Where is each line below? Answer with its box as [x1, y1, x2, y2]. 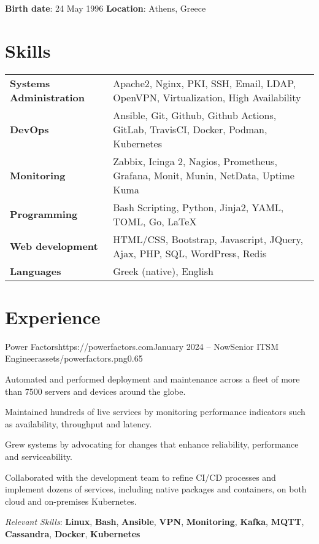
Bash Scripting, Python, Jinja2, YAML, [113, 200, 284, 214]
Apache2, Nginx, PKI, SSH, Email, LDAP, [113, 76, 296, 90]
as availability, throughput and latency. [5, 417, 152, 430]
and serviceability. [5, 450, 72, 462]
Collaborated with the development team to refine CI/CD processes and [5, 470, 276, 483]
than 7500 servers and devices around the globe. [5, 384, 186, 397]
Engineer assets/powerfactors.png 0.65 [5, 352, 143, 365]
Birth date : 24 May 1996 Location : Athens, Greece [5, 2, 206, 14]
